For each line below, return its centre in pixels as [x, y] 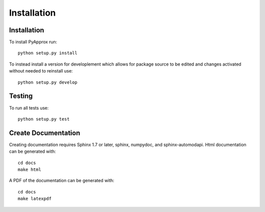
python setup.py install [48, 53]
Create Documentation [45, 133]
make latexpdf [35, 199]
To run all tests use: [29, 108]
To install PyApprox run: [33, 42]
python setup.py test [44, 119]
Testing [21, 96]
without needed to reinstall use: [41, 71]
